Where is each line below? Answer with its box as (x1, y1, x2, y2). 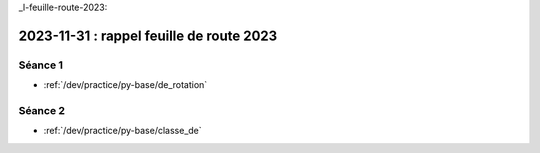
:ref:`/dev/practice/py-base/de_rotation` (43, 79, 208, 91)
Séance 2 (18, 103, 65, 117)
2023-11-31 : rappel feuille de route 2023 (18, 27, 278, 44)
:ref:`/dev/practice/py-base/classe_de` (43, 125, 202, 137)
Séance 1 (18, 58, 64, 72)
